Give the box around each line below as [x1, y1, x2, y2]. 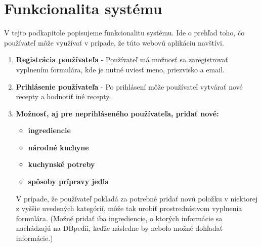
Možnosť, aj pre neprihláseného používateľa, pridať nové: [16, 108, 219, 118]
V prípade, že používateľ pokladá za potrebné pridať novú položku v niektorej [16, 193, 258, 203]
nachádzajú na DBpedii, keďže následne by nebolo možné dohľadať [16, 223, 223, 233]
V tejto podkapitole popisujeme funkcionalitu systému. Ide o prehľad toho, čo [4, 27, 245, 38]
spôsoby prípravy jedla [28, 176, 109, 187]
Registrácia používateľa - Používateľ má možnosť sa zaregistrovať [16, 54, 228, 65]
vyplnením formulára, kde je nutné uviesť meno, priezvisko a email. [16, 64, 225, 74]
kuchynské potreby [28, 159, 95, 170]
